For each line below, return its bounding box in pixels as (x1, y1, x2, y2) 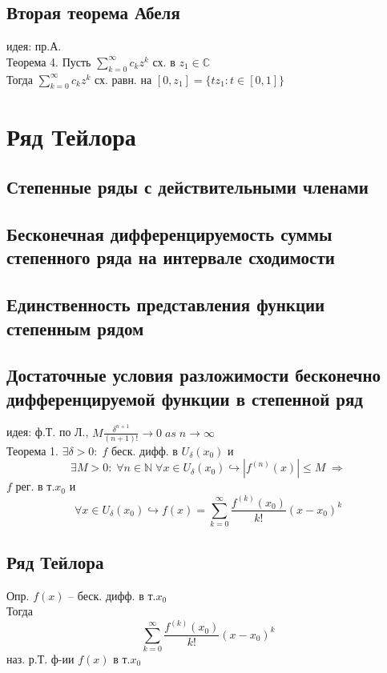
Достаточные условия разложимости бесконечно (6, 363, 381, 387)
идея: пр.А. (6, 38, 62, 54)
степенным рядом (6, 315, 144, 340)
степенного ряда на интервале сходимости (6, 245, 335, 270)
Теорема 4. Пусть (6, 53, 91, 70)
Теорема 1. (6, 442, 58, 459)
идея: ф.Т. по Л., (6, 423, 89, 440)
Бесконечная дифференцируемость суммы (6, 221, 333, 246)
